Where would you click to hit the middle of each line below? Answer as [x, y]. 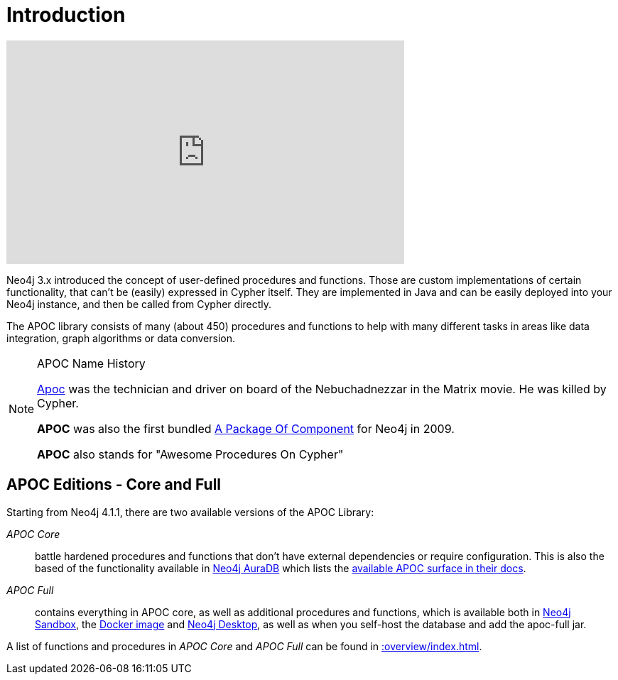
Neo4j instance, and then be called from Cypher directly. [139, 304]
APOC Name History [91, 363]
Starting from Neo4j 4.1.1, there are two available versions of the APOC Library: [190, 512]
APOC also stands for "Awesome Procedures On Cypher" [190, 454]
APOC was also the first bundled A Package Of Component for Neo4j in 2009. [246, 428]
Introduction [66, 15]
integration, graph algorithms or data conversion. [121, 338]
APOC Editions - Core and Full [114, 485]
